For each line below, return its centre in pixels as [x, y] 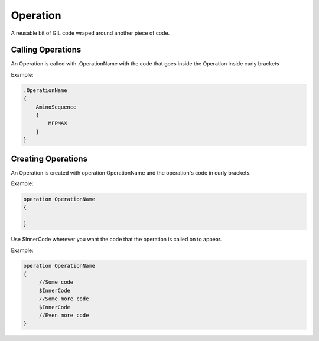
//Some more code [64, 299]
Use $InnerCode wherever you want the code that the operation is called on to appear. [116, 240]
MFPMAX [58, 123]
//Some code [56, 282]
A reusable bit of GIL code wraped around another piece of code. [90, 33]
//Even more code [64, 315]
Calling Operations [46, 50]
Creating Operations [49, 158]
